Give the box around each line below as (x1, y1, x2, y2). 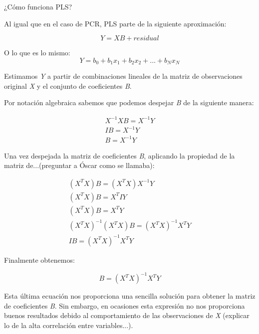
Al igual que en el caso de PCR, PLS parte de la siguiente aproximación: (4, 18, 227, 28)
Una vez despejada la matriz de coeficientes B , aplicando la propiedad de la (4, 150, 235, 161)
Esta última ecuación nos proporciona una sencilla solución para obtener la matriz (4, 291, 256, 301)
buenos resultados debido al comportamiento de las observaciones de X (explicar (4, 310, 250, 321)
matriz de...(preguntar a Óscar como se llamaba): (4, 160, 155, 170)
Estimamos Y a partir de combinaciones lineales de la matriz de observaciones (4, 71, 243, 81)
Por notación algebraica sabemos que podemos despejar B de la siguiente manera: (4, 97, 254, 108)
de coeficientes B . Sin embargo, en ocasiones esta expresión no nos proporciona (4, 300, 245, 311)
